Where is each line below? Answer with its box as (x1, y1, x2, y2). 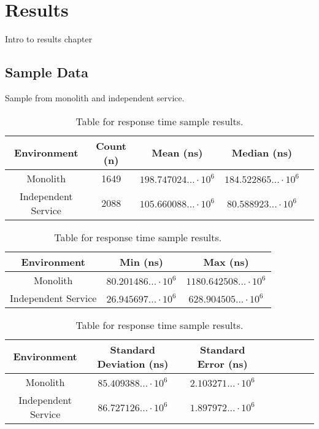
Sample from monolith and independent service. (5, 91, 185, 104)
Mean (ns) (152, 145, 203, 160)
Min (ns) (120, 254, 163, 269)
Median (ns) (231, 145, 293, 160)
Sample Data (5, 63, 88, 82)
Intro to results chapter (5, 33, 93, 45)
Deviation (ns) (97, 356, 169, 371)
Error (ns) (197, 356, 248, 371)
